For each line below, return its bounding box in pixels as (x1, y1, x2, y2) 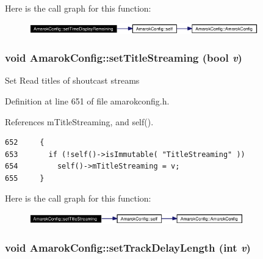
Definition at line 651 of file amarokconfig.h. (5, 94, 170, 107)
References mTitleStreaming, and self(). (5, 115, 154, 128)
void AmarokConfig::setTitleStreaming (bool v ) (5, 50, 242, 65)
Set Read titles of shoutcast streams (5, 74, 140, 87)
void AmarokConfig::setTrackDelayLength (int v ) (5, 240, 251, 255)
